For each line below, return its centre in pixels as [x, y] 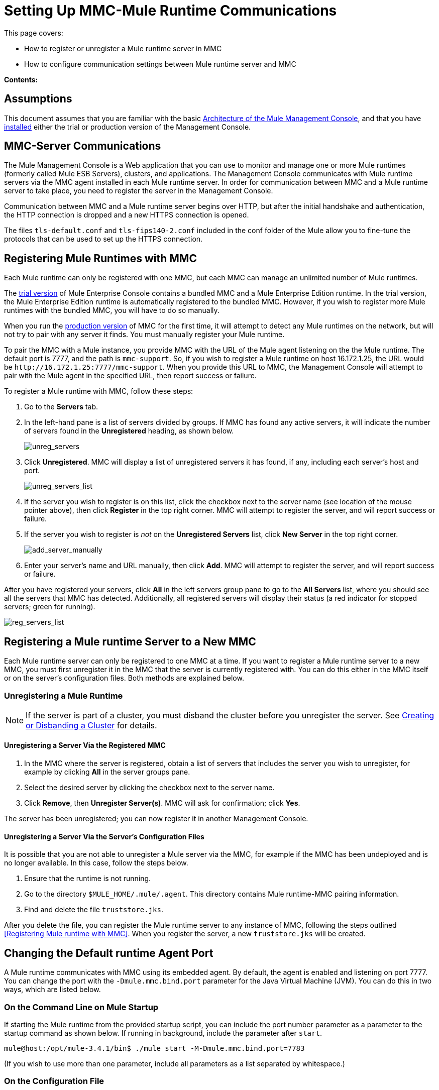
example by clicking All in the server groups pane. [107, 772]
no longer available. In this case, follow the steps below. [96, 863]
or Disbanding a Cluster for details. [91, 725]
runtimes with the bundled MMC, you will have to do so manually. [112, 310]
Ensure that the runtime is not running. [88, 879]
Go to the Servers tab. [61, 407]
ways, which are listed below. [52, 990]
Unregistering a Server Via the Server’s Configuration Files [104, 836]
